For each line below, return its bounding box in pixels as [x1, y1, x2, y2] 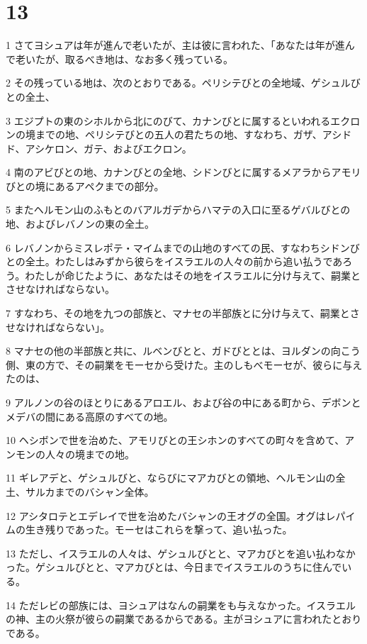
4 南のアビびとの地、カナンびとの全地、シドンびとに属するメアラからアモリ [6, 165, 361, 179]
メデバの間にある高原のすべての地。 [6, 409, 174, 423]
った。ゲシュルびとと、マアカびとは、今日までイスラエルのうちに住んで [6, 560, 342, 574]
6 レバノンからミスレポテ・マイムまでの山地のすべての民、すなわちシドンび [6, 240, 360, 255]
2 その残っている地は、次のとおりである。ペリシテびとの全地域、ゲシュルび [6, 75, 361, 90]
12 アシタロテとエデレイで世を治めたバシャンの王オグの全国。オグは [6, 508, 326, 523]
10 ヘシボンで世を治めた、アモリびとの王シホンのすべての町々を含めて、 [6, 433, 345, 448]
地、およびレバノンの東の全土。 [6, 216, 154, 231]
